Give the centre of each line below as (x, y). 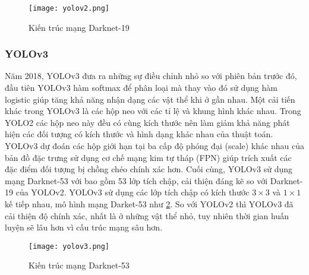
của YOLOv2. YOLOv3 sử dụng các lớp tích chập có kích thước (133, 192)
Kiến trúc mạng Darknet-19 (79, 27)
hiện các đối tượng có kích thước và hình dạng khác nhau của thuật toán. (139, 134)
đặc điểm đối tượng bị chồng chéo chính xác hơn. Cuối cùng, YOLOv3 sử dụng (149, 169)
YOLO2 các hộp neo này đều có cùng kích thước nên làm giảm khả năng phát (147, 122)
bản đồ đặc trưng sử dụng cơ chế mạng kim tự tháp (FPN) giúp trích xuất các (148, 157)
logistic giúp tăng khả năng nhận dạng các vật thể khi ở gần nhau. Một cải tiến (150, 99)
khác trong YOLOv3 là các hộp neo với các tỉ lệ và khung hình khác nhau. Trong (153, 111)
